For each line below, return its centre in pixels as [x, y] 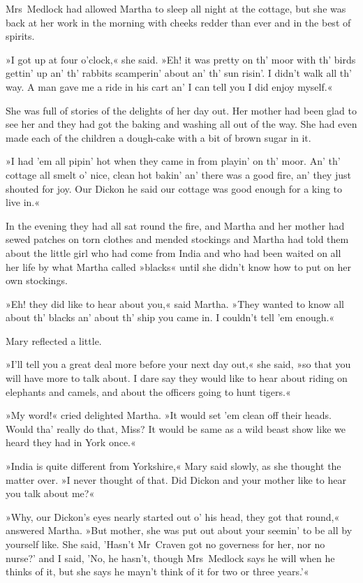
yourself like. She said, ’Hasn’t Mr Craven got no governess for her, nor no [165, 544]
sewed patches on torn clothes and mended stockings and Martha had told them [177, 239]
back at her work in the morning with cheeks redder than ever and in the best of [178, 22]
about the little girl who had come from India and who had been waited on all [173, 252]
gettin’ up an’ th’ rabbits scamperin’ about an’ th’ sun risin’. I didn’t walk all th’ [179, 73]
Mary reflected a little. [54, 340]
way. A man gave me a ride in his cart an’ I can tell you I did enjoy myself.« [169, 86]
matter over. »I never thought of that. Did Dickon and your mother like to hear [176, 479]
